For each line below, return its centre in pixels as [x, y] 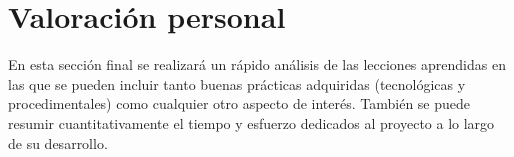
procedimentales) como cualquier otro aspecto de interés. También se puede [239, 103]
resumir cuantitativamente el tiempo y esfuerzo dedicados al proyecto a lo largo [251, 122]
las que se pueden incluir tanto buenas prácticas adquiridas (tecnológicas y [237, 83]
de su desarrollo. [58, 142]
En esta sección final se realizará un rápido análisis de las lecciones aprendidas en [257, 64]
